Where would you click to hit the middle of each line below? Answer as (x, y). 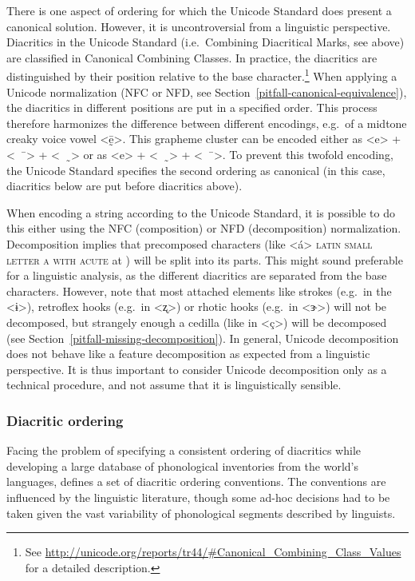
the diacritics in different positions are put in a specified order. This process (192, 107)
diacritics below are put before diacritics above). (125, 186)
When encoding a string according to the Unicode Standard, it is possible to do (201, 212)
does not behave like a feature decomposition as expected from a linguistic (188, 354)
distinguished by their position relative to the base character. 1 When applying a (202, 75)
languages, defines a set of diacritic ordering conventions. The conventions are (196, 482)
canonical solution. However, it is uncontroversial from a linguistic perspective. (199, 26)
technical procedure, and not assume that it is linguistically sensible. (174, 385)
